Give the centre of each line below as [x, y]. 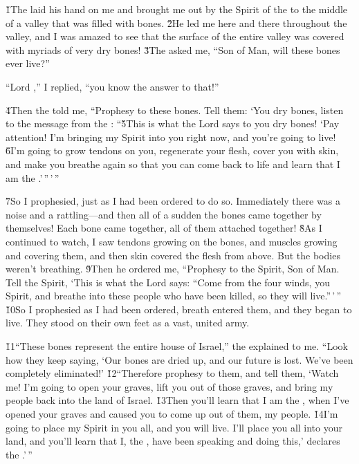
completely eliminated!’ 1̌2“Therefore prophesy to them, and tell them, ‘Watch [172, 373]
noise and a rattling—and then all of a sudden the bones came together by [164, 214]
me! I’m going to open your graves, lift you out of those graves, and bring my [169, 386]
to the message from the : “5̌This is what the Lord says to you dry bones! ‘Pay [173, 123]
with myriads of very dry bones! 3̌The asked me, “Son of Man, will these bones [173, 49]
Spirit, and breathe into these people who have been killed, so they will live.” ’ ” [174, 296]
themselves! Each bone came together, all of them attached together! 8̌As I [164, 228]
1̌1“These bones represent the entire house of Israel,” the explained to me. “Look [177, 346]
